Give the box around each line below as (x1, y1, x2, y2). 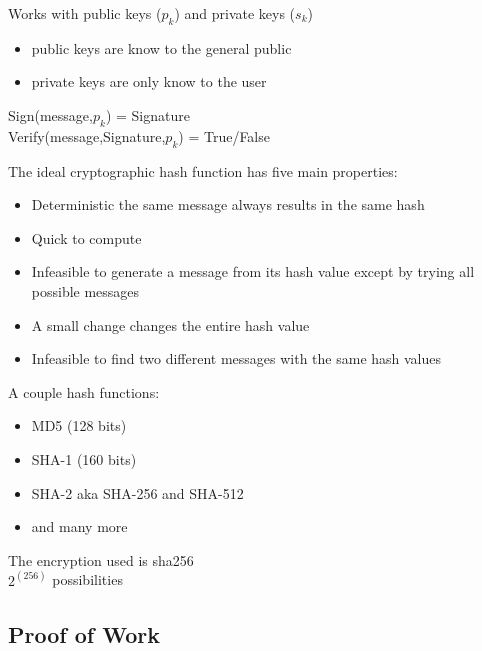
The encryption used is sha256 (8, 549, 194, 570)
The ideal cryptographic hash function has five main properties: (8, 160, 398, 181)
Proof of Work (8, 618, 160, 649)
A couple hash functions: (8, 381, 160, 402)
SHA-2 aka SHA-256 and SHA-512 (31, 482, 244, 503)
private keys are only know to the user (31, 71, 267, 92)
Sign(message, (8, 104, 93, 125)
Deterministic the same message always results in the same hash (31, 194, 425, 215)
